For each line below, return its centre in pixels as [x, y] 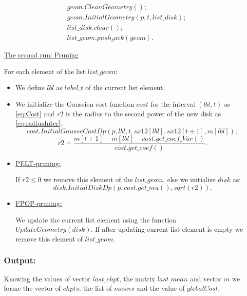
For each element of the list [45, 71]
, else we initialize [189, 179]
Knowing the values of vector [47, 278]
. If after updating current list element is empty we [167, 229]
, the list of [95, 288]
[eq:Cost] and [35, 113]
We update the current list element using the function [96, 219]
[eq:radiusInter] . [39, 123]
